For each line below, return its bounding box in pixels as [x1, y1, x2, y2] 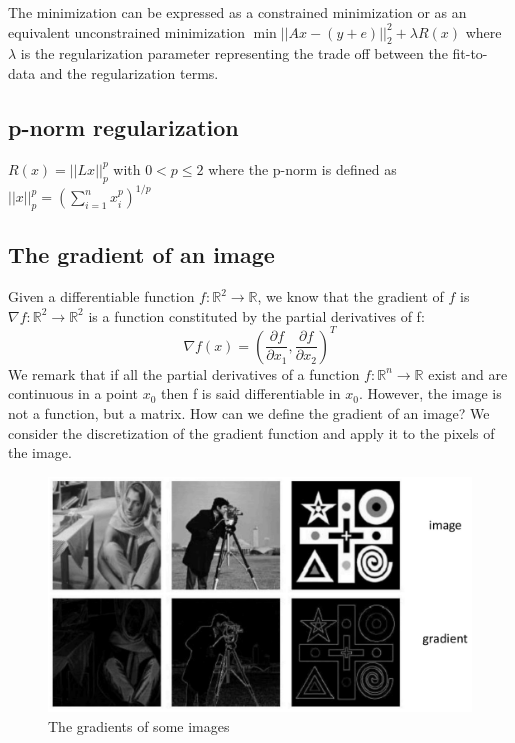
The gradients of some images [48, 715, 230, 736]
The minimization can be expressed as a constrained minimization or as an [8, 2, 467, 22]
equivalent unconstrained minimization [8, 21, 245, 42]
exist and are [428, 363, 508, 384]
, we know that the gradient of [257, 286, 444, 307]
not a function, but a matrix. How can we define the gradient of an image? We [8, 402, 490, 423]
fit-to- [452, 43, 488, 64]
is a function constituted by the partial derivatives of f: [88, 305, 425, 326]
